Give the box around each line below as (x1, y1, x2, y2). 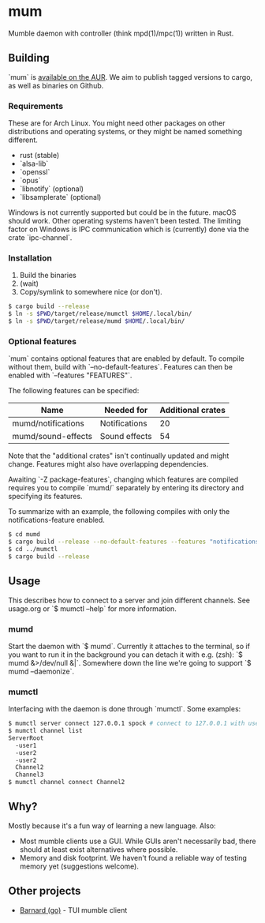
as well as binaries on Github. (8, 81, 104, 90)
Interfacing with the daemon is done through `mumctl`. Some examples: (8, 704, 241, 714)
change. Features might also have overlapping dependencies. (8, 460, 209, 469)
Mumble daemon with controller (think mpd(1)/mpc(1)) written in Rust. (8, 28, 234, 38)
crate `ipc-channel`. (8, 233, 73, 242)
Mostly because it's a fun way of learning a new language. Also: (8, 820, 216, 831)
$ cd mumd (8, 531, 41, 538)
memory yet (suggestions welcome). (19, 861, 140, 871)
